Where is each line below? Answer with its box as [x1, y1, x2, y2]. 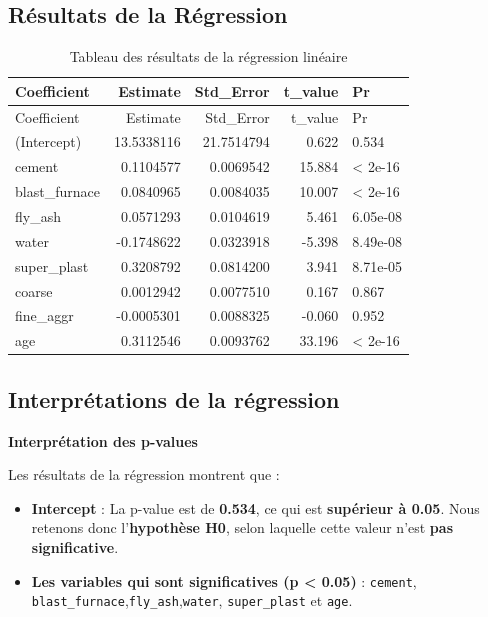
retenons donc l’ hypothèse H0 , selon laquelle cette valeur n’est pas [31, 517, 453, 538]
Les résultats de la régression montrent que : [8, 464, 280, 485]
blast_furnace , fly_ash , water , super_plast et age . [31, 590, 353, 611]
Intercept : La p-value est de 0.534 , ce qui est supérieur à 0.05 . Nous [31, 497, 480, 518]
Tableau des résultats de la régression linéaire [69, 46, 348, 67]
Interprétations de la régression [8, 383, 340, 414]
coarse [15, 280, 53, 301]
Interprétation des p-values [8, 430, 198, 451]
